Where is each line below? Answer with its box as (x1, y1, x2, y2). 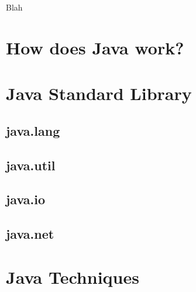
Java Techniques (6, 264, 139, 288)
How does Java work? (6, 35, 184, 59)
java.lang (6, 121, 60, 139)
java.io (6, 190, 46, 208)
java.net (6, 225, 54, 243)
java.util (6, 156, 56, 174)
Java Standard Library (6, 81, 192, 105)
